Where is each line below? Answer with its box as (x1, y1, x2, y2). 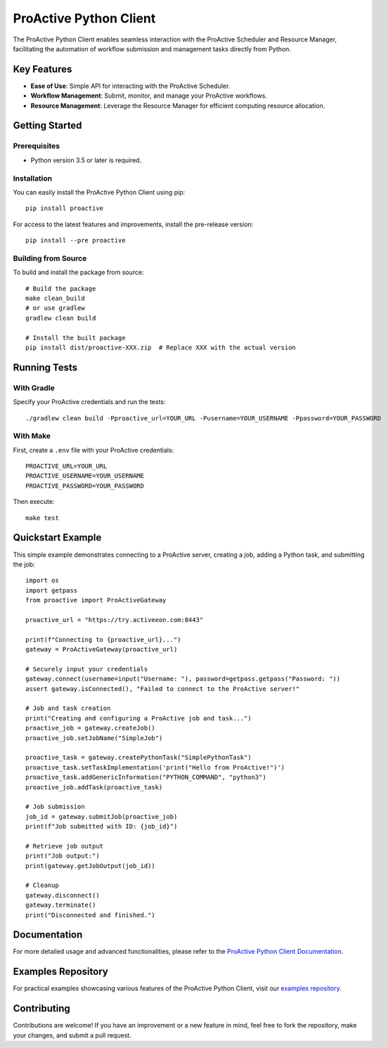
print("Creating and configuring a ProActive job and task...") (25, 714, 252, 722)
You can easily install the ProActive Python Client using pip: (13, 188, 186, 196)
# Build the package (25, 285, 96, 292)
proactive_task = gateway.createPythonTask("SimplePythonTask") (25, 753, 252, 762)
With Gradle (13, 383, 56, 393)
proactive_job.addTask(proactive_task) (25, 783, 163, 791)
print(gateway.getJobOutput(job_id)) (25, 862, 156, 869)
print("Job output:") (25, 852, 100, 860)
